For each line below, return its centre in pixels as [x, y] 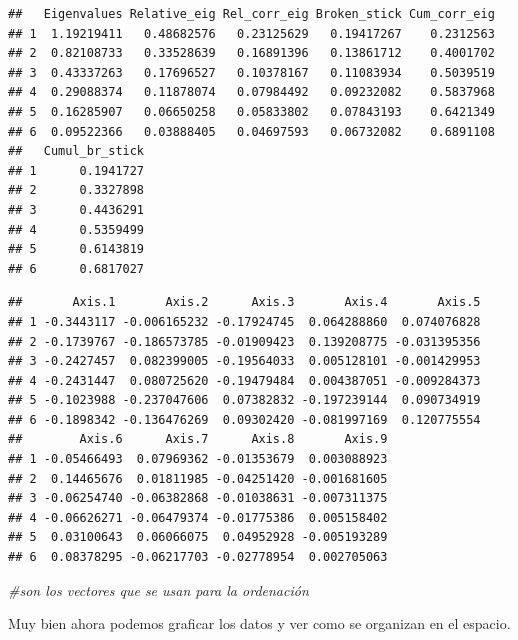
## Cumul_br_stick [76, 151]
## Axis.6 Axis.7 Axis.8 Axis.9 [198, 439]
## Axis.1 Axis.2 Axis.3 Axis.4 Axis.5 [244, 302]
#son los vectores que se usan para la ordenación [158, 589]
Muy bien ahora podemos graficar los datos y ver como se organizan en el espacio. [259, 623]
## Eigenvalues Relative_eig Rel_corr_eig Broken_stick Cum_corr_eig [251, 14]
